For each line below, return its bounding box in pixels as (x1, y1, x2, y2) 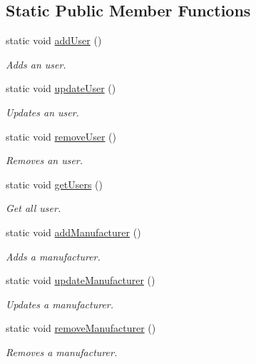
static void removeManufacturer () (6, 320, 156, 335)
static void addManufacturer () (6, 224, 141, 239)
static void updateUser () (6, 81, 116, 96)
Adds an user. (6, 56, 66, 71)
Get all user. (6, 201, 61, 216)
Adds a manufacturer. (6, 248, 101, 263)
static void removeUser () (6, 128, 117, 143)
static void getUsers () (6, 176, 103, 191)
